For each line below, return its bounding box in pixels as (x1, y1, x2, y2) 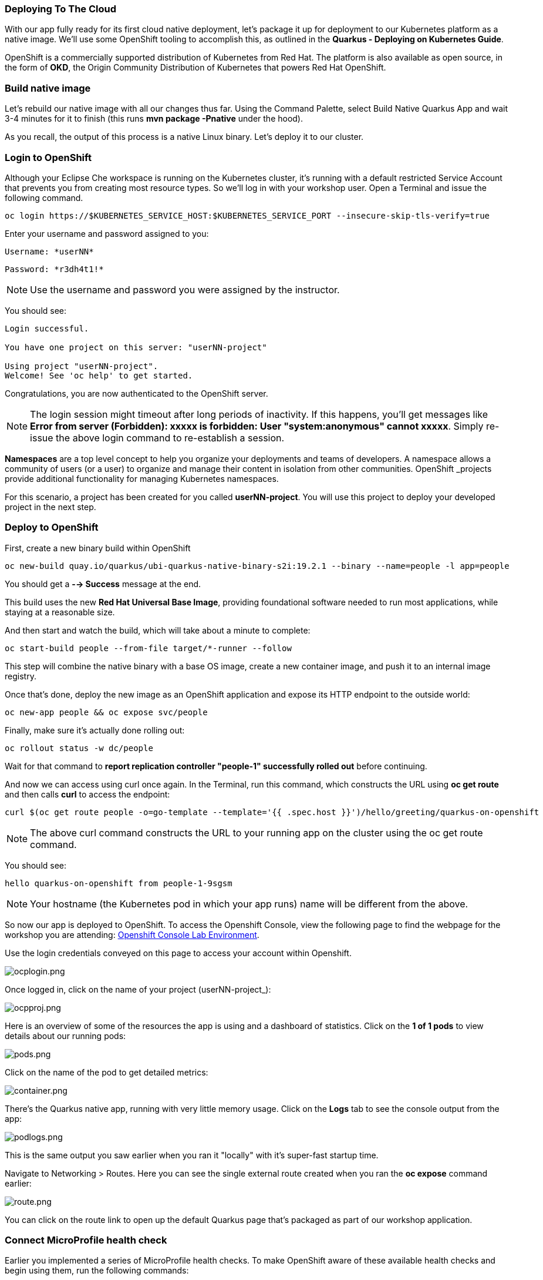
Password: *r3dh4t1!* (5, 264, 104, 274)
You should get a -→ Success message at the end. (5, 578, 201, 589)
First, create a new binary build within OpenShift (5, 542, 191, 553)
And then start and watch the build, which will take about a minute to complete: (5, 625, 311, 635)
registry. (5, 671, 36, 681)
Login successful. (5, 323, 89, 333)
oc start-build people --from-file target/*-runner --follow (5, 643, 292, 653)
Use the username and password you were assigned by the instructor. (30, 283, 340, 296)
